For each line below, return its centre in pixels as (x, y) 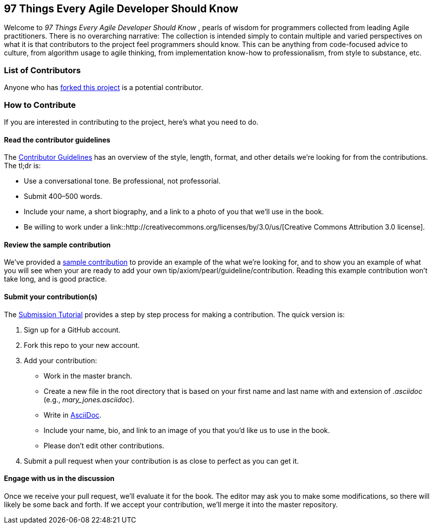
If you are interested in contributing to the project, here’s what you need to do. (131, 122)
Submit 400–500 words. (63, 196)
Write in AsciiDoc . (73, 415)
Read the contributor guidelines (57, 140)
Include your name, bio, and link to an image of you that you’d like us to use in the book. (187, 430)
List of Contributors (42, 70)
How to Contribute (40, 105)
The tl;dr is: (23, 166)
